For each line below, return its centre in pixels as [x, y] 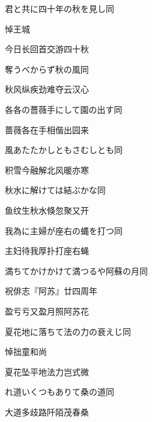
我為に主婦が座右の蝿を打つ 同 [64, 230]
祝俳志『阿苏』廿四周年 [51, 291]
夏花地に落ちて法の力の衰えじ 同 [68, 331]
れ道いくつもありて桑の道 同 [59, 392]
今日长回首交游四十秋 [47, 49]
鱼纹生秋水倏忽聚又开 [47, 210]
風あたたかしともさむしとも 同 [64, 150]
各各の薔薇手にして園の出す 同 [64, 109]
